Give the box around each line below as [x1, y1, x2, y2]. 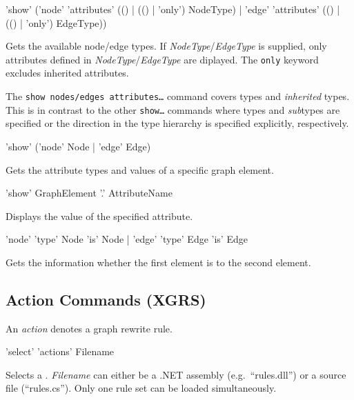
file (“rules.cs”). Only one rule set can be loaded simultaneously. [6, 381, 277, 395]
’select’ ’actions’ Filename [6, 344, 115, 359]
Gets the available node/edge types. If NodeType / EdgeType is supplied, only [6, 39, 327, 53]
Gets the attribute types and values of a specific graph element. [6, 162, 274, 177]
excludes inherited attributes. [6, 66, 129, 80]
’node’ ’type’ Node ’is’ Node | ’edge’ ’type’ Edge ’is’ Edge [6, 232, 248, 246]
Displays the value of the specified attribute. [6, 208, 193, 223]
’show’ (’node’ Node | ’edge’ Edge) [6, 139, 151, 153]
